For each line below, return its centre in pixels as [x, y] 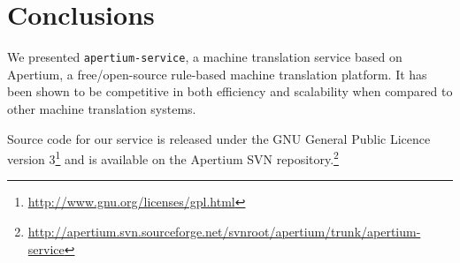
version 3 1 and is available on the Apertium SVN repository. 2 [173, 158]
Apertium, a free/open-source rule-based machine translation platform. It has [217, 74]
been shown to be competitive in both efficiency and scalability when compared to [230, 91]
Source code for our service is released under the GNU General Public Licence [219, 138]
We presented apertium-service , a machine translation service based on [205, 57]
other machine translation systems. [102, 108]
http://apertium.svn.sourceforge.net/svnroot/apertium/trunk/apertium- [224, 231]
